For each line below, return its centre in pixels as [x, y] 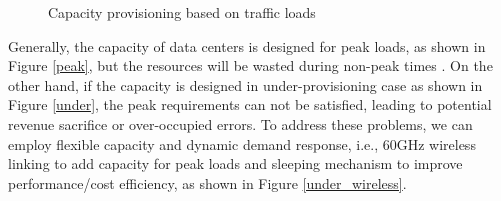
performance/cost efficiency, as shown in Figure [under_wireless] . [207, 182]
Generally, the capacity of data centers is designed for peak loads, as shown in [247, 45]
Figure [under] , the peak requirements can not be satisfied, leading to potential [250, 104]
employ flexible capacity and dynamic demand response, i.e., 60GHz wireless [242, 143]
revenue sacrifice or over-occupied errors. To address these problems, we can [240, 123]
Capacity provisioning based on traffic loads [182, 12]
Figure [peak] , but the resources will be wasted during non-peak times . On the [250, 65]
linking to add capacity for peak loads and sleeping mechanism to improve [235, 163]
